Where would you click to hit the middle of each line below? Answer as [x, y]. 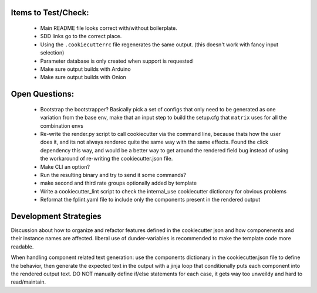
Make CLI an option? [65, 166]
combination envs [62, 125]
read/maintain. [28, 282]
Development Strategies [56, 216]
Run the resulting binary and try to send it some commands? [113, 175]
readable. [22, 247]
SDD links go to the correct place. [81, 36]
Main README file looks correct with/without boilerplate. [109, 28]
